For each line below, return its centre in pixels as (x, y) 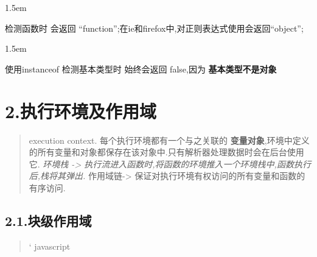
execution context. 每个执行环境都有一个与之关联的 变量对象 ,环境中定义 (169, 140)
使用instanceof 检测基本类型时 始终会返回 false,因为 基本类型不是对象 (141, 69)
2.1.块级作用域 (48, 220)
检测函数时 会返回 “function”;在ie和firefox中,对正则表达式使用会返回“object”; (154, 28)
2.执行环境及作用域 (81, 111)
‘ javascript (50, 246)
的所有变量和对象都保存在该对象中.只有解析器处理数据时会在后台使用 (166, 152)
